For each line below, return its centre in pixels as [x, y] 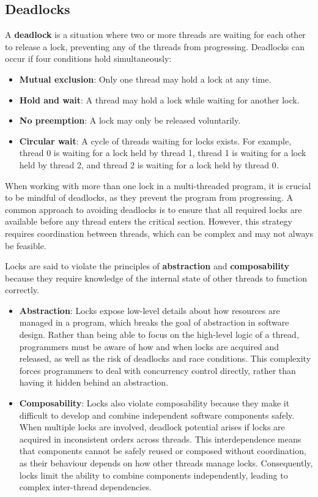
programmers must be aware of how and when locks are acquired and [149, 346]
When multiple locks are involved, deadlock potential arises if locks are [152, 427]
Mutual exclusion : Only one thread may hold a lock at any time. [145, 79]
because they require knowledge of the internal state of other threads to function [156, 278]
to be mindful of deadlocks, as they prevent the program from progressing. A [149, 197]
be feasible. [26, 245]
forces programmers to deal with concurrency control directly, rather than [157, 370]
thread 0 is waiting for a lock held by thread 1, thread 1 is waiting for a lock [163, 153]
